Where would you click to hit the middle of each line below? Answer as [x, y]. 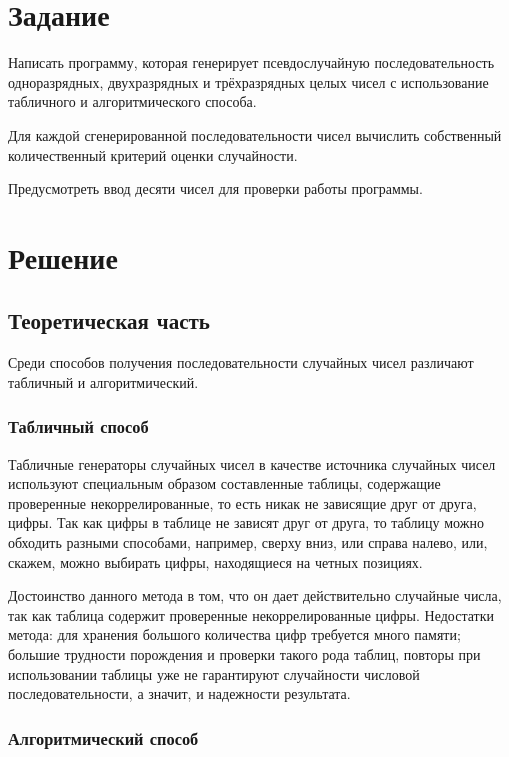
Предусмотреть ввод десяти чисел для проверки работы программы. [215, 188]
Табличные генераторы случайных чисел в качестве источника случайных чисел [252, 463]
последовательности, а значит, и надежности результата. [179, 693]
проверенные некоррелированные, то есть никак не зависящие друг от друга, [242, 502]
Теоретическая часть [109, 320]
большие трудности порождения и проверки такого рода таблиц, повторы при [244, 654]
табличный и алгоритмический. [103, 381]
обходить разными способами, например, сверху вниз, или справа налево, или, [248, 542]
